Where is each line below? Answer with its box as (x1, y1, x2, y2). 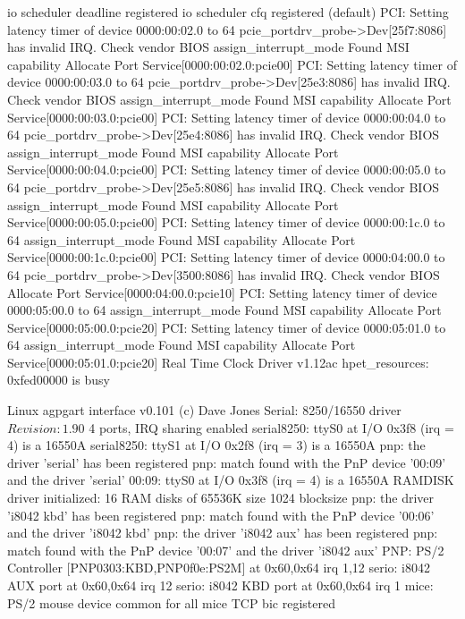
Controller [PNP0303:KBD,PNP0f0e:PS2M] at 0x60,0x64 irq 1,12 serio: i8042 (7, 558, 430, 577)
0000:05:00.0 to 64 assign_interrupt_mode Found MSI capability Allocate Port (7, 301, 442, 319)
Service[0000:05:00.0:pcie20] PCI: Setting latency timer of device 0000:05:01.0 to (7, 318, 446, 336)
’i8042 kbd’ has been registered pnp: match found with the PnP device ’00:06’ (7, 505, 435, 524)
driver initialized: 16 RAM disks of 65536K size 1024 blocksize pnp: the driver (7, 488, 435, 507)
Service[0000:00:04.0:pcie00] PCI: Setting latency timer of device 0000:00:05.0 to (7, 160, 446, 179)
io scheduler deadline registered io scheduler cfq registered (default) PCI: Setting (7, 3, 449, 21)
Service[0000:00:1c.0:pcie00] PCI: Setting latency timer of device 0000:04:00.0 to (7, 248, 445, 267)
